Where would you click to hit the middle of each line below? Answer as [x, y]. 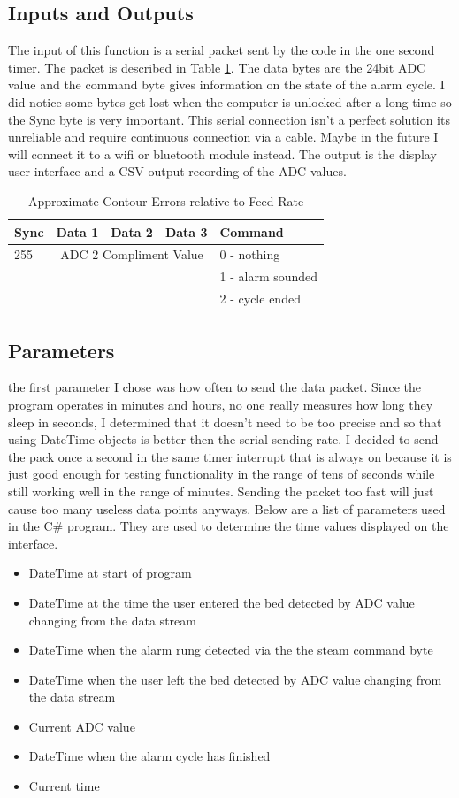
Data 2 [132, 231]
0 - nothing [250, 254]
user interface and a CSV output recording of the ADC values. [177, 171]
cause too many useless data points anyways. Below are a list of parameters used [227, 508]
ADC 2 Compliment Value [132, 254]
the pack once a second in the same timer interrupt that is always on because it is [230, 456]
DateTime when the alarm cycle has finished [149, 756]
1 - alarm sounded [269, 276]
